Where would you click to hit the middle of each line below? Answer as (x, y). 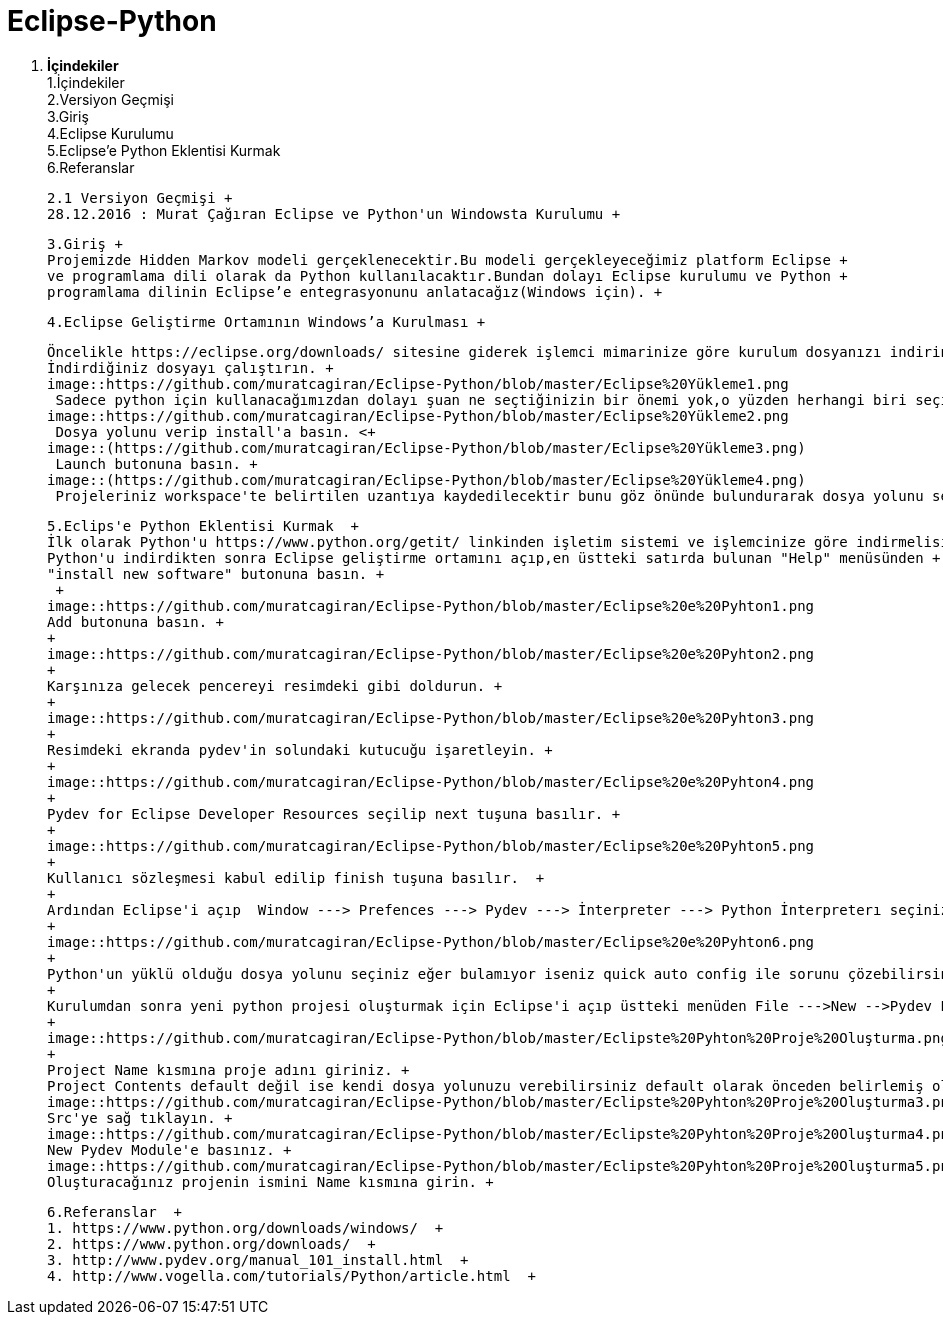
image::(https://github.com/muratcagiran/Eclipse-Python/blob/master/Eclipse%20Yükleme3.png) (426, 447)
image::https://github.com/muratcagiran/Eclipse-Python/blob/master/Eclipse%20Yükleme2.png (418, 415)
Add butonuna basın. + (136, 621)
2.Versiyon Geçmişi (110, 99)
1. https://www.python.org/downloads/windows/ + (245, 1227)
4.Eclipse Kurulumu (110, 133)
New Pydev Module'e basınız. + (169, 1149)
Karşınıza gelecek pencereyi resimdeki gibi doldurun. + (275, 685)
